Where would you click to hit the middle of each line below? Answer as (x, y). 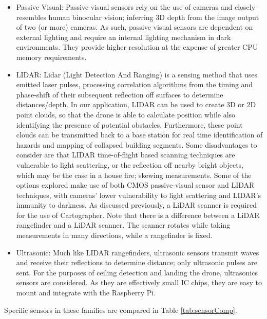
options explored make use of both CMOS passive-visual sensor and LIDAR (135, 185)
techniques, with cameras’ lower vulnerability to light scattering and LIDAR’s (139, 195)
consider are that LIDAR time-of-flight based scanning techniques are (126, 155)
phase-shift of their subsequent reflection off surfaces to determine (120, 94)
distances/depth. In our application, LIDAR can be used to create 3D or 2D (136, 104)
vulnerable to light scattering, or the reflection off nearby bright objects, (130, 164)
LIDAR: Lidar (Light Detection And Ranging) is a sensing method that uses (137, 74)
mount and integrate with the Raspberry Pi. (86, 293)
